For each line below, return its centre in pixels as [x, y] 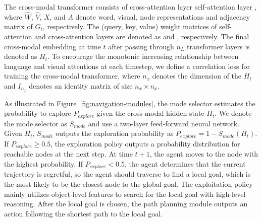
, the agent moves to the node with [204, 154]
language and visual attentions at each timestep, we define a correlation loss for [127, 66]
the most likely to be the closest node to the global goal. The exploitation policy [128, 184]
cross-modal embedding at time [53, 46]
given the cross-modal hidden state [150, 113]
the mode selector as [36, 123]
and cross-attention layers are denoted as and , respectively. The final [142, 36]
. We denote [233, 113]
